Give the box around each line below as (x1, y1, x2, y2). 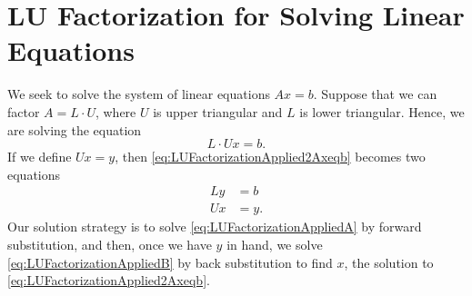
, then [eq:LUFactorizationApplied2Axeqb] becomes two (115, 147, 426, 166)
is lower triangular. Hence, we (299, 102, 465, 121)
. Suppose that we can (313, 84, 437, 104)
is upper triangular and (153, 102, 283, 121)
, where (95, 102, 136, 121)
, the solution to (344, 252, 434, 271)
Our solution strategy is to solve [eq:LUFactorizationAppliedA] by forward (7, 217, 422, 236)
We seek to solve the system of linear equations (7, 84, 270, 104)
